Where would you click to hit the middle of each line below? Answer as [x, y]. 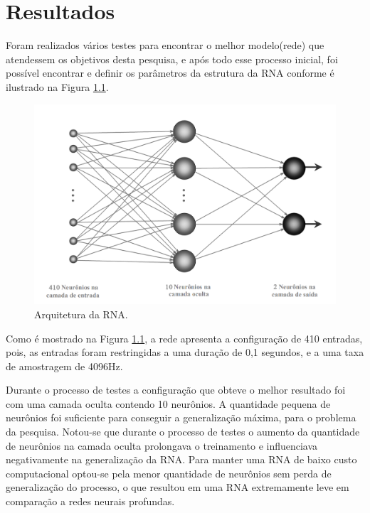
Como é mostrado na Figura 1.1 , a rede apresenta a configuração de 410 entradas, [184, 338]
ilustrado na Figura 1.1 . [57, 86]
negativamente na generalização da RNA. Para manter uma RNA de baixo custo [181, 459]
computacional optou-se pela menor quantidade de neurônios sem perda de [169, 473]
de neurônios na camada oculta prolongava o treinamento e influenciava [162, 445]
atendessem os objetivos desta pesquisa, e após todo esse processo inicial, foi [172, 59]
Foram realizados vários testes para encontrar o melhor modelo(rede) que [165, 45]
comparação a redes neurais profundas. [90, 501]
